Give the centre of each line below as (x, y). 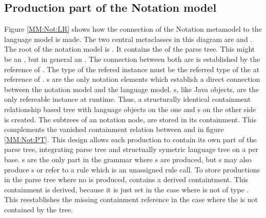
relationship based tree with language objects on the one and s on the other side (130, 109)
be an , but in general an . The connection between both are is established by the (132, 59)
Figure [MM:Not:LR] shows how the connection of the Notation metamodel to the (133, 29)
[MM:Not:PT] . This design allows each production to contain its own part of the (130, 139)
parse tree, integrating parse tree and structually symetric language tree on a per (131, 149)
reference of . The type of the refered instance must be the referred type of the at (132, 69)
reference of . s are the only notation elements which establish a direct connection (132, 79)
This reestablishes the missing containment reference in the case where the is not (131, 199)
